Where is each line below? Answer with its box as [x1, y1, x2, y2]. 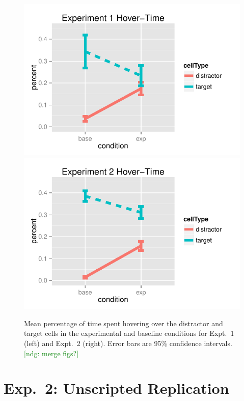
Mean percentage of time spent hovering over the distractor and [24, 318, 223, 328]
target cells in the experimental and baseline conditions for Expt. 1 [24, 328, 234, 338]
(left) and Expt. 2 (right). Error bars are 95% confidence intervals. [24, 338, 232, 349]
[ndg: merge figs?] [24, 348, 79, 358]
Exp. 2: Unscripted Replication [4, 378, 229, 398]
